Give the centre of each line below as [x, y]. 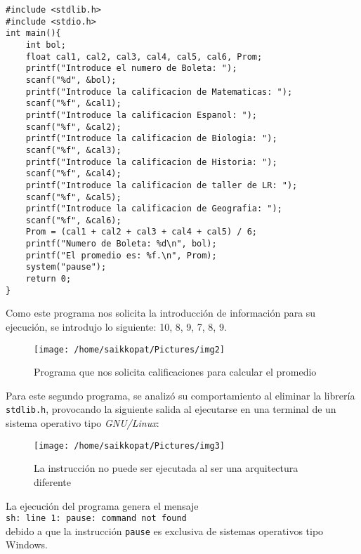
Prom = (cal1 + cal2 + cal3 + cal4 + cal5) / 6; [141, 232]
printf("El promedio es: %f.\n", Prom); [121, 255]
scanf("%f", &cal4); [73, 174]
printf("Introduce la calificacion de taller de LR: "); [162, 185]
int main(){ [33, 33]
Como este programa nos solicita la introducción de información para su [161, 313]
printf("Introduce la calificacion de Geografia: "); [154, 209]
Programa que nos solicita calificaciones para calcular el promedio [175, 372]
